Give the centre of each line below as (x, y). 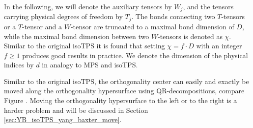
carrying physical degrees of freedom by (63, 16)
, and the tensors (208, 6)
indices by (19, 65)
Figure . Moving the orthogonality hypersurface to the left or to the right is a (121, 100)
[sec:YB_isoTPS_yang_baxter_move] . (63, 119)
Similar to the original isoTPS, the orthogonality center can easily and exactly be (126, 81)
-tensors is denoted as (190, 36)
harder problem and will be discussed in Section (76, 110)
